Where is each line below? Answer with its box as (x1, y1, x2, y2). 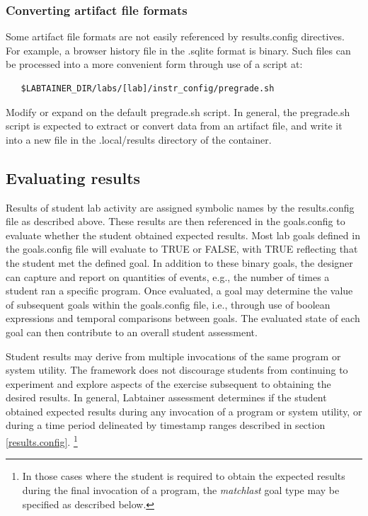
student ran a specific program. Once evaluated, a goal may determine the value (6, 283, 353, 298)
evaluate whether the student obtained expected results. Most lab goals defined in (6, 227, 360, 242)
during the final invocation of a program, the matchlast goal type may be (22, 482, 340, 497)
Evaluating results (6, 166, 141, 188)
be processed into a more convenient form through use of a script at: (6, 57, 303, 71)
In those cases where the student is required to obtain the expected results (22, 469, 345, 483)
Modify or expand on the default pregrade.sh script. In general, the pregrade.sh (6, 104, 350, 119)
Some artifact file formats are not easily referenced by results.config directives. (6, 29, 345, 44)
